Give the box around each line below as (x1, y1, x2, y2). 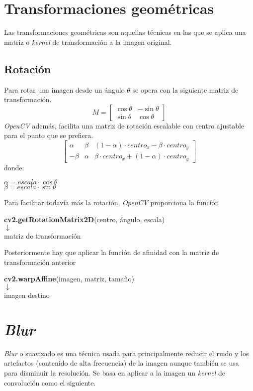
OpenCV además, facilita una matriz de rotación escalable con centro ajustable (4, 120, 245, 130)
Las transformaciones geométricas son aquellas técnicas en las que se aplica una (4, 27, 246, 37)
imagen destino (4, 290, 50, 300)
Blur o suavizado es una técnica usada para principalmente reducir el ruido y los (4, 348, 249, 358)
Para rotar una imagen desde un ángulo (4, 84, 125, 95)
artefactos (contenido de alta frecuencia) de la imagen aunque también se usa (4, 358, 239, 368)
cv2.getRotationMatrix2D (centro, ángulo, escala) (4, 214, 165, 225)
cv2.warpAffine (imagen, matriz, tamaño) (4, 273, 134, 284)
